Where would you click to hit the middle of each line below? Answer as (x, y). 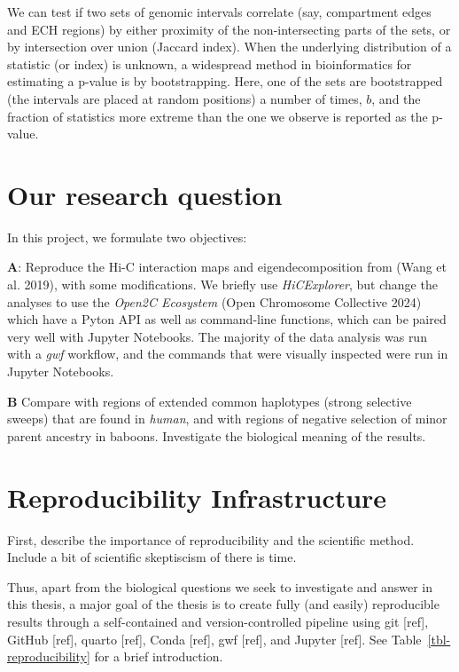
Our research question (145, 194)
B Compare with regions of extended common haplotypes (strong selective (210, 401)
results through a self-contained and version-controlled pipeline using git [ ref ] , (218, 621)
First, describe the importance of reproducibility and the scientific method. (211, 539)
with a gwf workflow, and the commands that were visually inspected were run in (228, 354)
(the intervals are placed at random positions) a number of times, (185, 98)
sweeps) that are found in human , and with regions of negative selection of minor (227, 419)
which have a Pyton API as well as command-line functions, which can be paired (227, 319)
